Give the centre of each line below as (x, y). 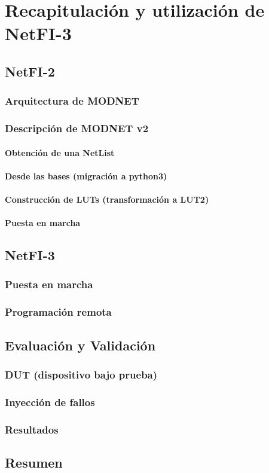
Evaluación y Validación (80, 345)
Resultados (32, 429)
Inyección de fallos (50, 402)
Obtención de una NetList (60, 152)
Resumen (34, 462)
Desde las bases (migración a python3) (86, 176)
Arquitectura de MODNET (72, 101)
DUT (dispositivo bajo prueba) (81, 374)
